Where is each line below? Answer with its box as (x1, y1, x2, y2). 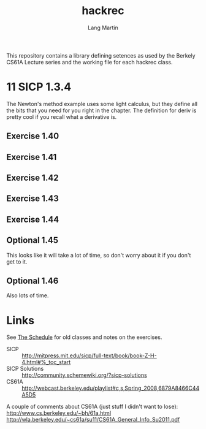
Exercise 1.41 (6, 151, 57, 162)
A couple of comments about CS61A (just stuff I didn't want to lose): (6, 403, 178, 411)
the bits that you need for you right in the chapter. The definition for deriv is (6, 107, 197, 114)
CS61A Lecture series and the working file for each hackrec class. (6, 58, 173, 66)
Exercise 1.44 (6, 214, 59, 224)
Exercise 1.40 (6, 131, 59, 142)
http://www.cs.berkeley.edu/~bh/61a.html (6, 409, 112, 417)
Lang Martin (88, 24, 118, 31)
